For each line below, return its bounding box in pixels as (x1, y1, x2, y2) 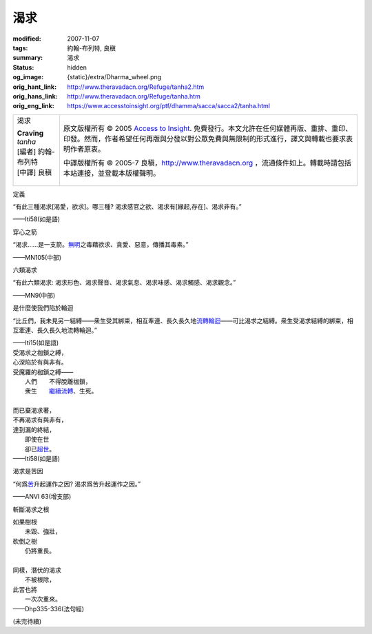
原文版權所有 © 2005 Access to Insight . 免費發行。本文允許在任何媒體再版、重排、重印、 (63, 123, 353, 133)
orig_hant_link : (12, 83, 57, 91)
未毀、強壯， (24, 527, 61, 535)
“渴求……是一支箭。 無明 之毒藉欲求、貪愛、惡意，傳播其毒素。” (12, 241, 189, 249)
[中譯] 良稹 (17, 167, 52, 177)
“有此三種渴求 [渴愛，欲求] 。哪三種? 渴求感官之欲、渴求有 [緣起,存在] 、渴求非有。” (12, 203, 242, 211)
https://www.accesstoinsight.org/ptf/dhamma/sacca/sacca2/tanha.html (67, 102, 270, 110)
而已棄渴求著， (12, 407, 55, 415)
